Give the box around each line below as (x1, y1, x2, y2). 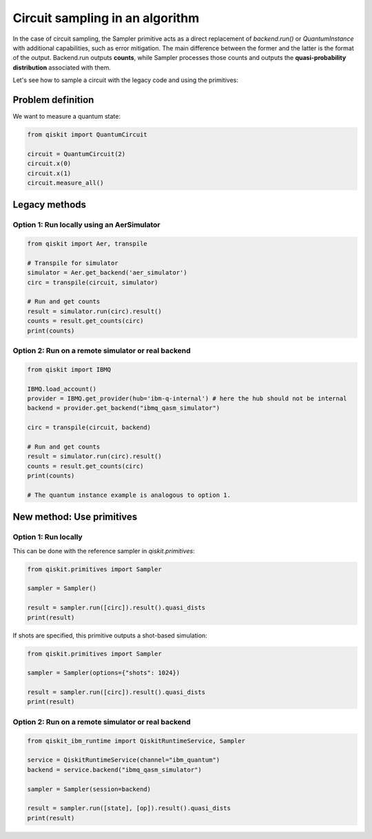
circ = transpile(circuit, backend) (27, 424, 152, 431)
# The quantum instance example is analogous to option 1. (27, 491, 231, 499)
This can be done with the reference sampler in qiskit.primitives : (12, 546, 196, 555)
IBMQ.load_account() (27, 385, 96, 393)
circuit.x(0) (27, 159, 72, 168)
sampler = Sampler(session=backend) (27, 785, 152, 793)
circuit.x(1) (27, 169, 72, 177)
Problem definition (12, 94, 94, 106)
